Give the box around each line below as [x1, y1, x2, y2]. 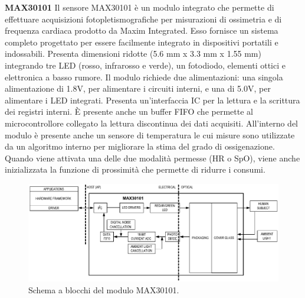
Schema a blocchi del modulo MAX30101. [28, 283, 179, 296]
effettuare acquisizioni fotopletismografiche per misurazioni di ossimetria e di [5, 12, 282, 25]
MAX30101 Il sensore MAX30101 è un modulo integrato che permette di [5, 1, 274, 13]
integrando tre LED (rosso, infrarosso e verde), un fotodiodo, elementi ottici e [5, 59, 286, 71]
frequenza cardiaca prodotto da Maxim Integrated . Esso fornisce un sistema [5, 24, 278, 37]
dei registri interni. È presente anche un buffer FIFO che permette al [5, 105, 253, 118]
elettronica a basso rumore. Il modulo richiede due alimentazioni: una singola [5, 70, 283, 83]
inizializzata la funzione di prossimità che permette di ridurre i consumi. [5, 163, 265, 176]
